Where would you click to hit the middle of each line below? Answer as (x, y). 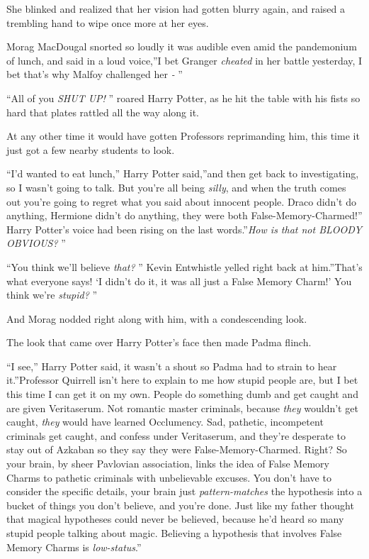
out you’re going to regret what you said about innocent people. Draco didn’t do (181, 201)
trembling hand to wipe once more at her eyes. (108, 22)
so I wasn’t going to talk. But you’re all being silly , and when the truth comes (176, 187)
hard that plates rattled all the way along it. (103, 112)
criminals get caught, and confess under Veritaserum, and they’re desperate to (176, 435)
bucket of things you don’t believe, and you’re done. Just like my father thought (180, 505)
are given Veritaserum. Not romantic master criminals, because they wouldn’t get (182, 408)
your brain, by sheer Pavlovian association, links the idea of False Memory (168, 464)
